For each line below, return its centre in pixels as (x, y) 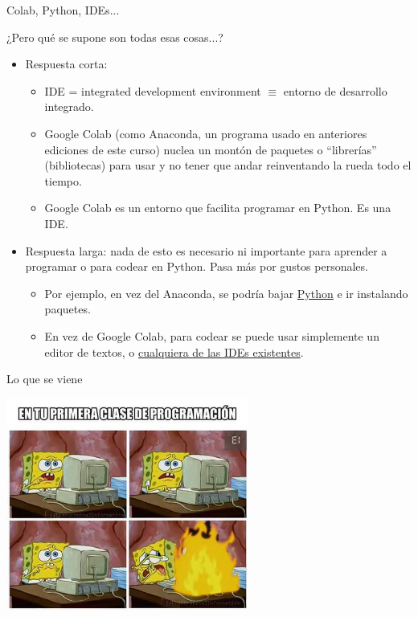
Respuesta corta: (66, 64)
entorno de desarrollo (335, 90)
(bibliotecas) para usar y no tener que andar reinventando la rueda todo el (228, 165)
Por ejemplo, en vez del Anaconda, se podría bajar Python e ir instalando (226, 293)
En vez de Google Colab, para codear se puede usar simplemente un (212, 335)
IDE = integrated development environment (153, 90)
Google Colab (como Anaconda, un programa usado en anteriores (206, 133)
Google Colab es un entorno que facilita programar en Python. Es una (218, 208)
